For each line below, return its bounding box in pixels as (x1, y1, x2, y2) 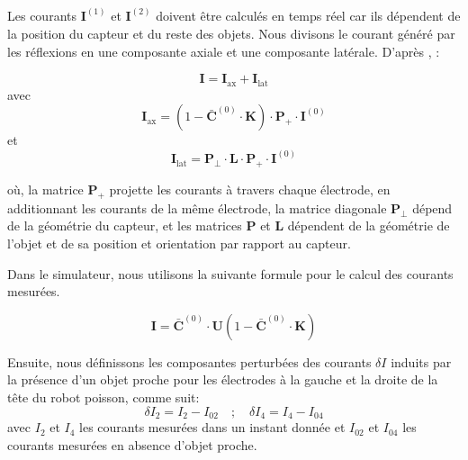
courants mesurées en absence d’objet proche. (7, 435, 257, 454)
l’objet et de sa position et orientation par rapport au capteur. (7, 234, 351, 253)
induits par (391, 352, 452, 371)
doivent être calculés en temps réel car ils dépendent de (156, 6, 461, 25)
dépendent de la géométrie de (287, 216, 450, 235)
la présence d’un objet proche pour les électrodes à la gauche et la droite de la (7, 370, 438, 389)
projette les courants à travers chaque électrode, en (109, 180, 391, 199)
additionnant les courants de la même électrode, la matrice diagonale (7, 198, 387, 217)
